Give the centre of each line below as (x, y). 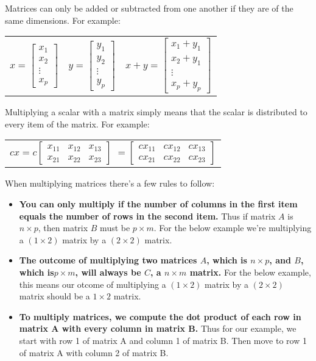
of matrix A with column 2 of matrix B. (94, 352)
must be (115, 228)
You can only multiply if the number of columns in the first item (158, 204)
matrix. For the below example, (250, 272)
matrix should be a (54, 296)
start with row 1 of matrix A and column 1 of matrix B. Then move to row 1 (163, 340)
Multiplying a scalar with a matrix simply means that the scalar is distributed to (156, 112)
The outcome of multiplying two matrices (108, 260)
